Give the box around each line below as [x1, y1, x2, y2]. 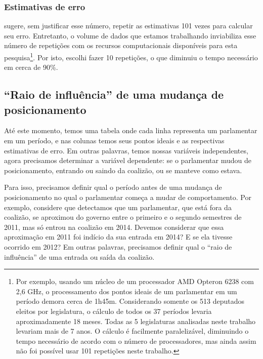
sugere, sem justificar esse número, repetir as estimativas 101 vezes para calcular [4, 20, 253, 31]
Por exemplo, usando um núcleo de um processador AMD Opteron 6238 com [16, 276, 254, 287]
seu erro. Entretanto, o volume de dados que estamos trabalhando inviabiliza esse [4, 30, 256, 41]
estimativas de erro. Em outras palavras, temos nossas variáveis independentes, [4, 145, 248, 155]
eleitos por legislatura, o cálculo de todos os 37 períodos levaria [16, 305, 212, 316]
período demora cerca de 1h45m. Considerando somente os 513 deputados [16, 296, 244, 306]
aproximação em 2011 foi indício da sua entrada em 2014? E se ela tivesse [4, 231, 233, 242]
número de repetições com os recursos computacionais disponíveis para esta [4, 40, 238, 51]
